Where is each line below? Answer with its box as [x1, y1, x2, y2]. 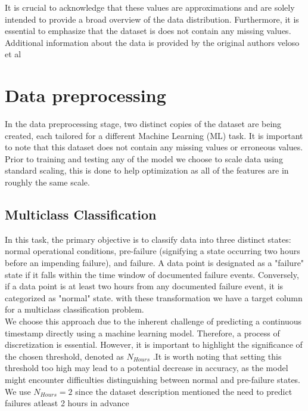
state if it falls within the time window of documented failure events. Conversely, [5, 268, 299, 280]
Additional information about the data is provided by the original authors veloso [5, 36, 300, 48]
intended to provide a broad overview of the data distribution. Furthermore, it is [5, 13, 299, 25]
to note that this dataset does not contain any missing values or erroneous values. [5, 141, 303, 153]
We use [5, 385, 31, 397]
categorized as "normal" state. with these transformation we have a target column [5, 291, 303, 304]
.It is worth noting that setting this [153, 350, 282, 362]
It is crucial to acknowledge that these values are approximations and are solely [5, 1, 295, 13]
